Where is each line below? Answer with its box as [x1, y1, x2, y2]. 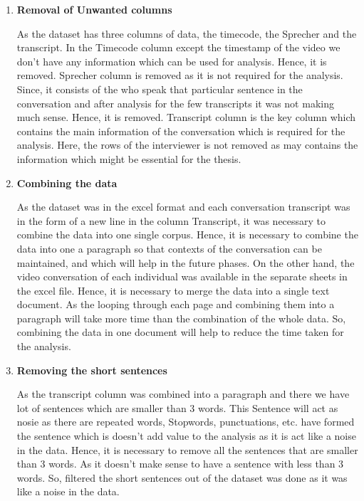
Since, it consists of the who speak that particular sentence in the [16, 81, 303, 96]
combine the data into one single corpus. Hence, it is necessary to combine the [16, 227, 358, 242]
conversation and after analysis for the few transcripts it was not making [16, 95, 334, 110]
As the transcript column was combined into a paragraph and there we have [16, 386, 350, 401]
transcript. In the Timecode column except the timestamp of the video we [16, 40, 340, 55]
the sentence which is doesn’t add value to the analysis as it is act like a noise [16, 428, 356, 443]
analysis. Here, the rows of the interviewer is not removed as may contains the [16, 137, 358, 152]
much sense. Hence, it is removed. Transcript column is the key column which [16, 110, 356, 125]
